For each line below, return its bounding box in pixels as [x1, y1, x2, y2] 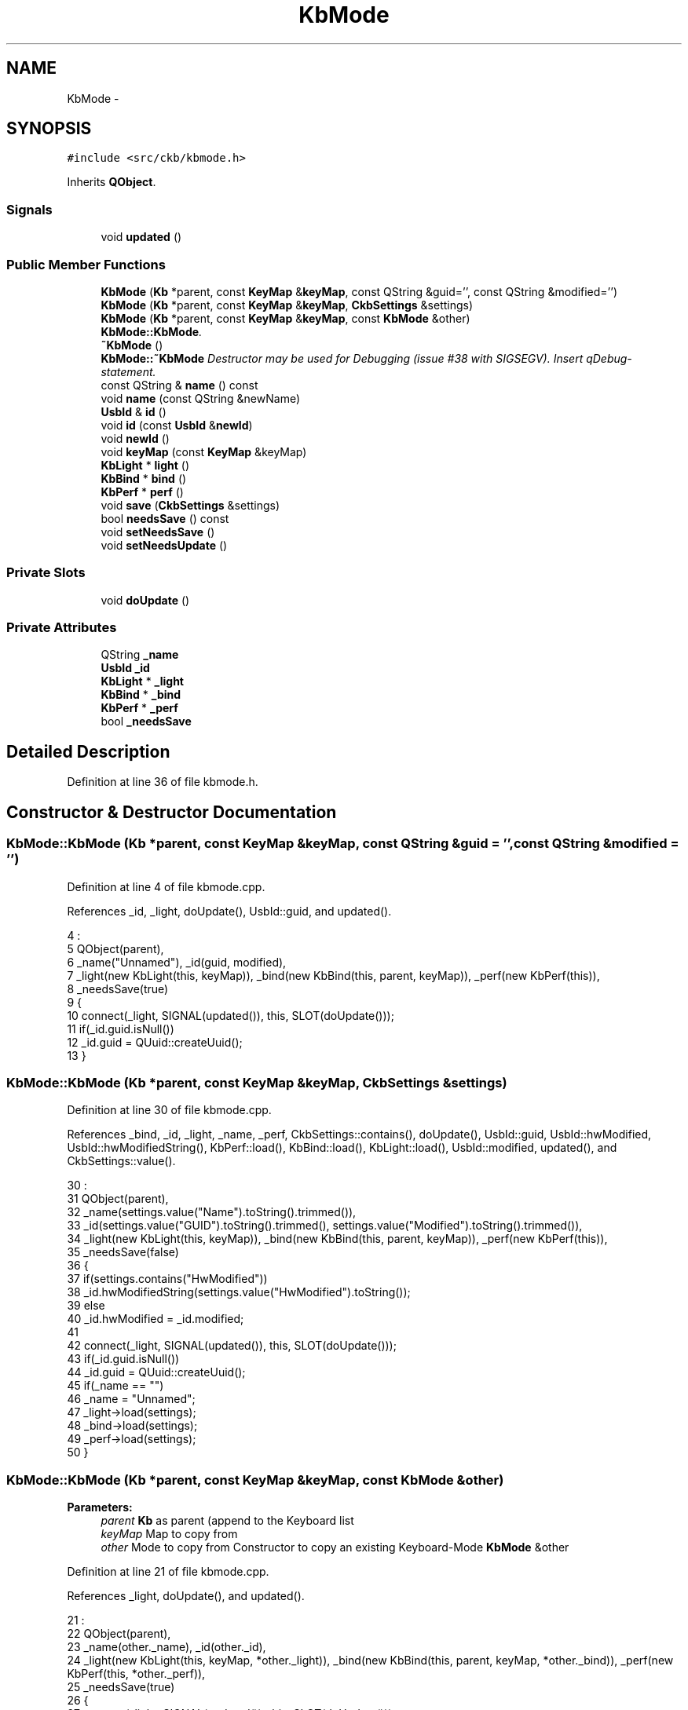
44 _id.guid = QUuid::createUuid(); [67, 1365, 246, 1379]
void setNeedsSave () [101, 524, 215, 539]
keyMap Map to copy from [101, 1527, 238, 1540]
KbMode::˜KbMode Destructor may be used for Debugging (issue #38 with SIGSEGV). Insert [101, 351, 584, 365]
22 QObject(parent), [67, 1627, 171, 1640]
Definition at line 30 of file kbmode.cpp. [67, 1103, 272, 1117]
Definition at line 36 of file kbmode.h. [67, 775, 258, 789]
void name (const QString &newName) [101, 391, 301, 405]
